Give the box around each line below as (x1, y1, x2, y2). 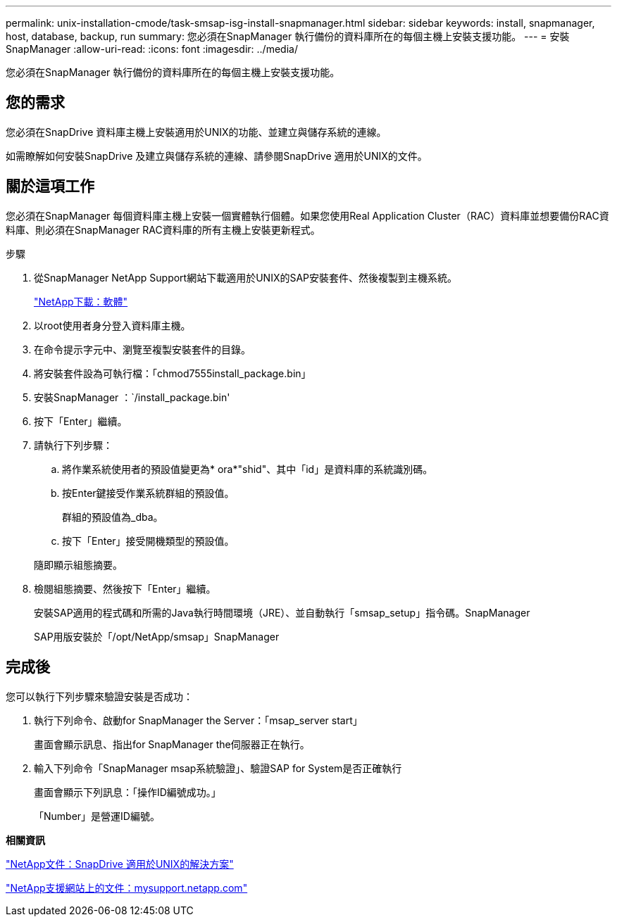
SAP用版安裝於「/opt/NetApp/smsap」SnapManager (34, 630, 280, 643)
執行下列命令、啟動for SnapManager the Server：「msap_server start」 (34, 714, 363, 726)
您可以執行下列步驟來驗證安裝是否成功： (6, 690, 193, 702)
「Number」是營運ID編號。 (34, 809, 160, 822)
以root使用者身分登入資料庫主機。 (34, 319, 191, 331)
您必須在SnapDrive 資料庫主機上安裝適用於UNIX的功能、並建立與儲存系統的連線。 (6, 125, 387, 138)
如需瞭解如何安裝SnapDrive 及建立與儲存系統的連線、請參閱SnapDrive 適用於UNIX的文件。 (6, 149, 428, 162)
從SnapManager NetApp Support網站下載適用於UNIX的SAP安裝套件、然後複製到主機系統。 (34, 271, 458, 284)
